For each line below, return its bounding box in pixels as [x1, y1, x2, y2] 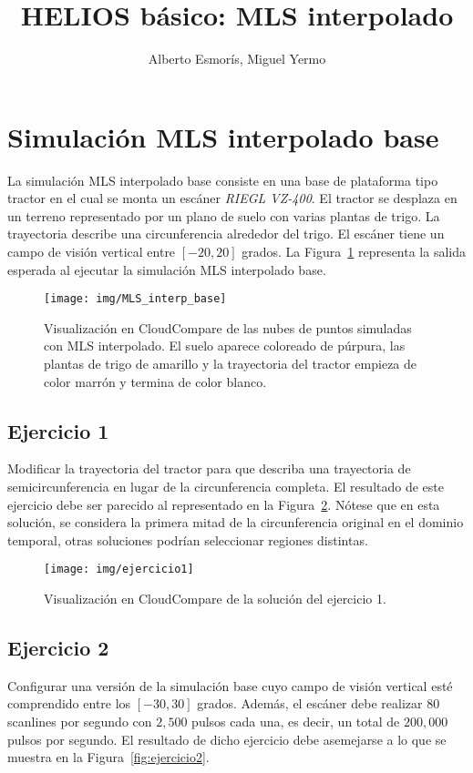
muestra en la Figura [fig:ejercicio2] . [7, 748, 210, 767]
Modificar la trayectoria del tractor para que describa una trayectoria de [7, 459, 411, 478]
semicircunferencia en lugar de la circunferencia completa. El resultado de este [7, 477, 444, 496]
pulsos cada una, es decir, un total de [191, 712, 400, 731]
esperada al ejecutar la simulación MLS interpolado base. [7, 259, 326, 279]
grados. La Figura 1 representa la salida [242, 242, 467, 261]
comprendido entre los [7, 694, 131, 713]
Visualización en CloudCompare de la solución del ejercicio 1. [44, 589, 386, 608]
